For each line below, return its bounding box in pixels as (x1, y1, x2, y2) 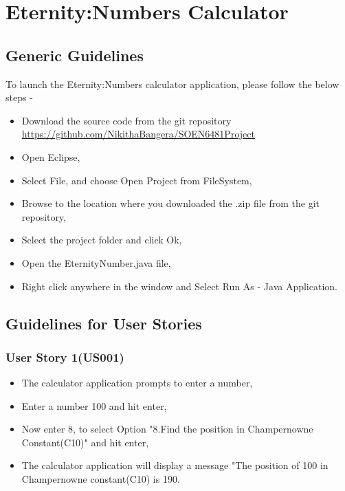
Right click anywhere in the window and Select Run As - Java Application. (21, 279, 337, 293)
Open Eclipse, (21, 149, 80, 164)
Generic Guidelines (5, 44, 144, 65)
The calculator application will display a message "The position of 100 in (21, 458, 329, 472)
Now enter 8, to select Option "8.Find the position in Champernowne (21, 422, 313, 436)
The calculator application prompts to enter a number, (21, 375, 253, 390)
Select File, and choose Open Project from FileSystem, (21, 173, 252, 187)
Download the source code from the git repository (21, 113, 232, 127)
